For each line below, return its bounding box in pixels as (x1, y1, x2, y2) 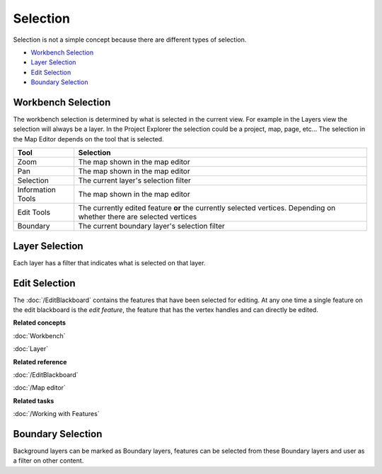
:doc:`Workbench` (13, 331, 66, 340)
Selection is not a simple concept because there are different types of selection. (13, 35, 247, 44)
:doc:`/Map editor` (13, 383, 66, 392)
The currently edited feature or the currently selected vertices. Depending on (78, 203, 336, 213)
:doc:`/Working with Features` (13, 410, 100, 418)
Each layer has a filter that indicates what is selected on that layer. (13, 258, 206, 267)
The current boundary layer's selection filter (78, 221, 226, 231)
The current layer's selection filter (78, 175, 191, 185)
